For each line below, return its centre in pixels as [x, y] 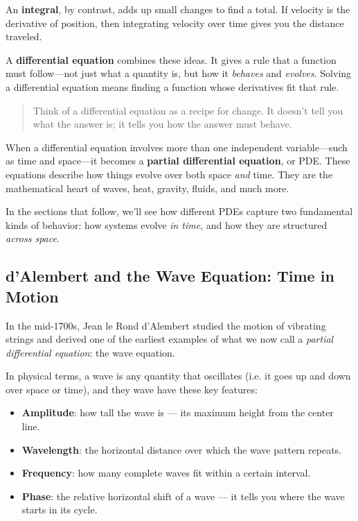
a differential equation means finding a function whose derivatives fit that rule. [172, 86]
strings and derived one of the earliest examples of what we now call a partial [170, 339]
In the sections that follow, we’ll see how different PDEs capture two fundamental [179, 211]
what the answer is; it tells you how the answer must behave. [162, 124]
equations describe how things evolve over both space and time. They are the [169, 174]
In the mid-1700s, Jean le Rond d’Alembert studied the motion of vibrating [166, 325]
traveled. [24, 36]
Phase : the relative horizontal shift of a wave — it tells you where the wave [183, 496]
